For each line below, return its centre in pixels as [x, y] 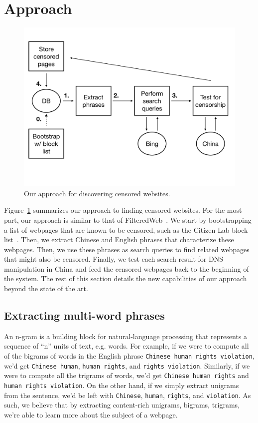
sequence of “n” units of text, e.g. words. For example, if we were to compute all [127, 346]
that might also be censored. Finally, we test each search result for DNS [114, 259]
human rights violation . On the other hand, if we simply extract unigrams [122, 385]
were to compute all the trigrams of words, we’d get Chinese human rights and [127, 375]
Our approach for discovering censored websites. [97, 193]
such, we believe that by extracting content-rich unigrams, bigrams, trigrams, [122, 405]
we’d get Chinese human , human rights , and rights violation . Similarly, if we [127, 365]
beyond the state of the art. [46, 288]
